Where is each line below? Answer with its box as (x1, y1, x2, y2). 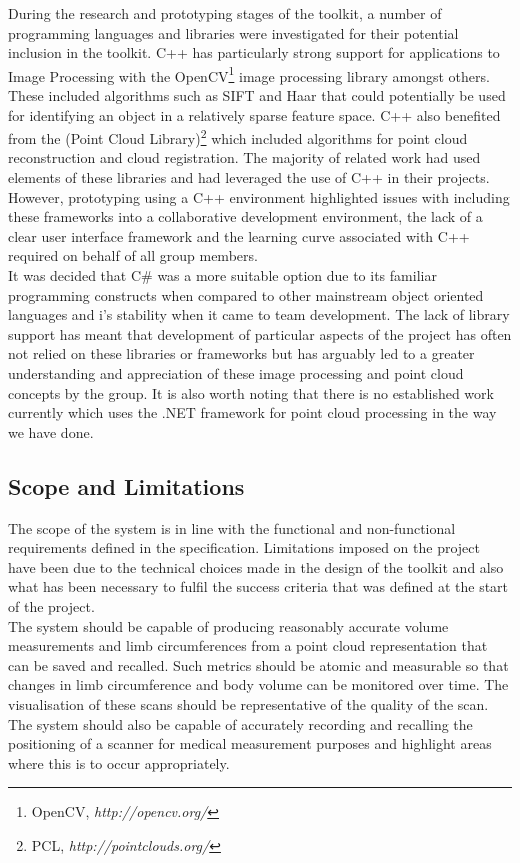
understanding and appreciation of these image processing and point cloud (8, 363, 464, 383)
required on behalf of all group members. (8, 245, 258, 266)
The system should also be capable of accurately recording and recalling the (8, 713, 473, 734)
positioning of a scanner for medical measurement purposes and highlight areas (8, 733, 492, 754)
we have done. (8, 421, 94, 442)
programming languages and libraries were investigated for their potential (8, 22, 459, 43)
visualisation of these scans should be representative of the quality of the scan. (8, 693, 489, 714)
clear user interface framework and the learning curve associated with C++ (8, 225, 470, 246)
